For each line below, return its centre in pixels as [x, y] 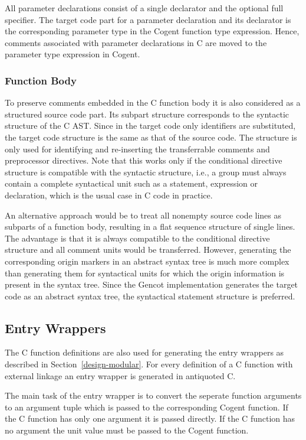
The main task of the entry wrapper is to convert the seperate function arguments [153, 395]
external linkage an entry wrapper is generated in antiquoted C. [120, 375]
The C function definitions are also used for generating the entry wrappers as [144, 352]
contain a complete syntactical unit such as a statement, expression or [131, 183]
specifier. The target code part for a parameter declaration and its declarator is [148, 19]
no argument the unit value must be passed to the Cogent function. [127, 430]
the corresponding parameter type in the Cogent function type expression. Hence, [152, 31]
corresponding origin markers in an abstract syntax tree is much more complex [147, 261]
